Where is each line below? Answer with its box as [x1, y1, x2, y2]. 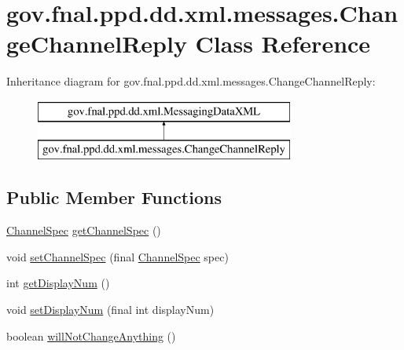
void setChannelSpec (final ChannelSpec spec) [6, 248, 229, 264]
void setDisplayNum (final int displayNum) [6, 301, 215, 318]
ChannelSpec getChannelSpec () [6, 222, 161, 239]
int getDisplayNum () [6, 275, 110, 291]
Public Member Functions [6, 185, 222, 210]
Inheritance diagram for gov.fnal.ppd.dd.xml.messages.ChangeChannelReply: [6, 73, 376, 89]
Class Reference [195, 27, 371, 60]
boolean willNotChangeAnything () [6, 327, 176, 344]
